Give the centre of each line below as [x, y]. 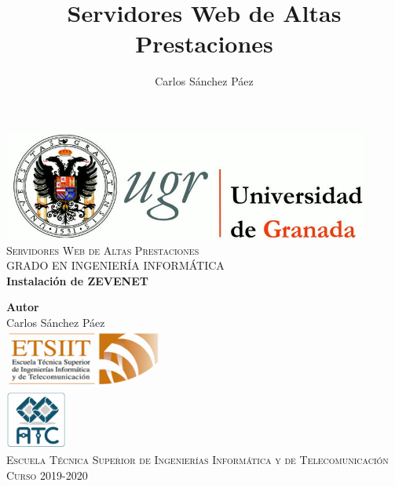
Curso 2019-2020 [47, 475]
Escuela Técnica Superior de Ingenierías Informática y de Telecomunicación [197, 459]
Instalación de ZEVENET [78, 280]
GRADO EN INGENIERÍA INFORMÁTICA [115, 265]
